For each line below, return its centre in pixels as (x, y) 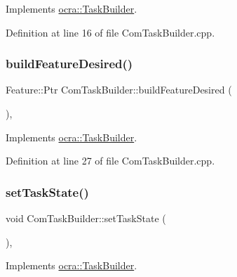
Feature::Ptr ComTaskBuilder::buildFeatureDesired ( (119, 90)
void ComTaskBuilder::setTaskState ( (86, 218)
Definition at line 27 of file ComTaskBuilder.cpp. (110, 161)
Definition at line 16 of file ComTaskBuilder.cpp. (110, 32)
